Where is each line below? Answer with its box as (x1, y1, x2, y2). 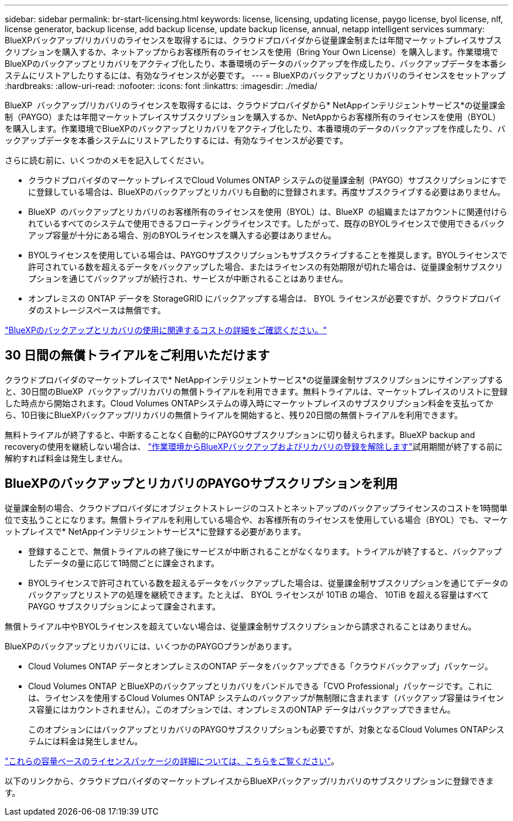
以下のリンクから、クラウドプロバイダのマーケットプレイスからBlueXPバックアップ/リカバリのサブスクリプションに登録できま (5, 775, 494, 786)
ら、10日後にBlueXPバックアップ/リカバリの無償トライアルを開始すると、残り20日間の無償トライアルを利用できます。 (5, 409, 463, 420)
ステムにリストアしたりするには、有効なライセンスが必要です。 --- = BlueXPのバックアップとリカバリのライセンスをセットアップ (5, 70, 506, 80)
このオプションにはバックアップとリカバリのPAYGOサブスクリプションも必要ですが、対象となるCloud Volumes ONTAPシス (28, 724, 505, 734)
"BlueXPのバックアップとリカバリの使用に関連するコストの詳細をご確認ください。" (5, 325, 327, 335)
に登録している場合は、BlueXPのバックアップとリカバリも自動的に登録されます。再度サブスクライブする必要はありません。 (28, 187, 505, 197)
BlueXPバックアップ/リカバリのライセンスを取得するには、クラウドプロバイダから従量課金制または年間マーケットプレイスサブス (5, 35, 502, 45)
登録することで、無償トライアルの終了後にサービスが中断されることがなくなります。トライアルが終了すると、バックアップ (28, 546, 502, 556)
